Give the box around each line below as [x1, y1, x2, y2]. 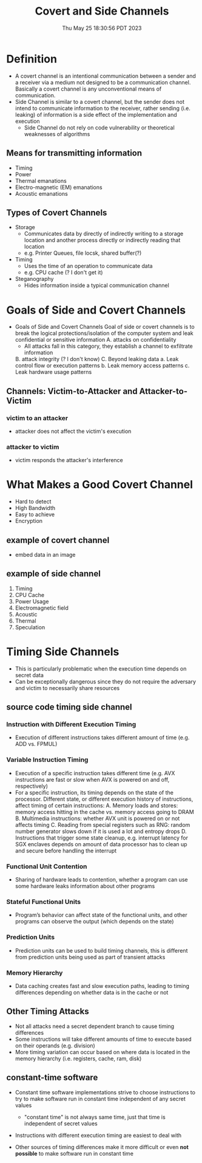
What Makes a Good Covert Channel [6, 478, 193, 492]
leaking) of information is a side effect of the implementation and [15, 111, 177, 118]
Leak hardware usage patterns [15, 368, 92, 376]
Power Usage [15, 598, 49, 605]
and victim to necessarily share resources [15, 684, 120, 691]
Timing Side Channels [6, 644, 120, 658]
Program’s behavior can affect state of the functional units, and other [15, 911, 188, 919]
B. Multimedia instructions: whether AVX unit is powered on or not [15, 815, 180, 822]
